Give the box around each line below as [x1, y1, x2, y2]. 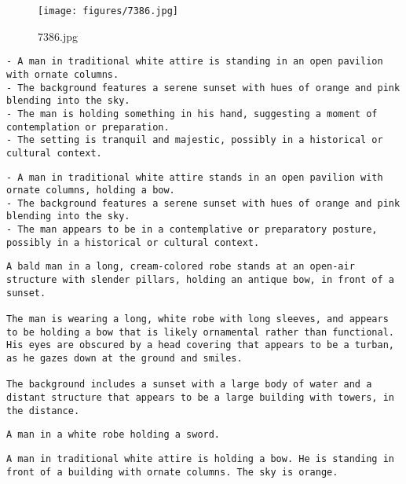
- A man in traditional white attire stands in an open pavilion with [6, 171, 383, 183]
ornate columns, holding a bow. [6, 185, 175, 196]
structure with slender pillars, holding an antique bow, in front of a [6, 274, 394, 286]
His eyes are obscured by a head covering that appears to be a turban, [6, 339, 394, 351]
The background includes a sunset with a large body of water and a [6, 379, 372, 390]
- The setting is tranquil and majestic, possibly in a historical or [6, 134, 383, 146]
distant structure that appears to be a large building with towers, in [6, 392, 394, 403]
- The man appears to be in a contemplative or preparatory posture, [6, 224, 378, 236]
